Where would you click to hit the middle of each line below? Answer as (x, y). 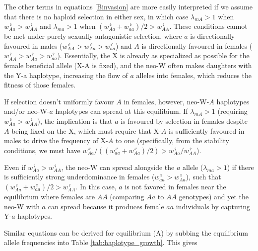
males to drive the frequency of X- (56, 140)
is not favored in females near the (175, 186)
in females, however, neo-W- (166, 101)
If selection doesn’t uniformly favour (59, 101)
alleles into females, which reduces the (194, 75)
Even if (15, 167)
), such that (203, 177)
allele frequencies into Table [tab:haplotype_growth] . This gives (101, 242)
